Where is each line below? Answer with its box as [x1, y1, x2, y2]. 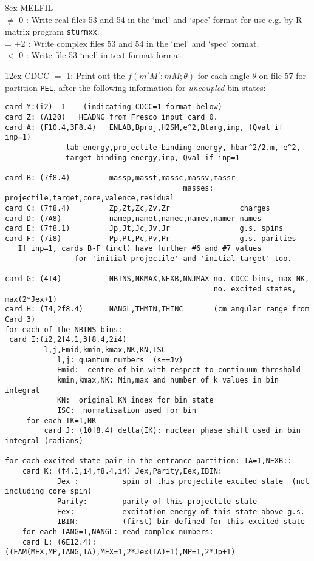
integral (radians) [5, 436, 83, 445]
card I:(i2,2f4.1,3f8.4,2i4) [9, 335, 127, 344]
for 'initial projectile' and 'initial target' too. [74, 254, 292, 263]
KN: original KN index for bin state [56, 396, 214, 405]
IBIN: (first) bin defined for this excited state [56, 517, 305, 526]
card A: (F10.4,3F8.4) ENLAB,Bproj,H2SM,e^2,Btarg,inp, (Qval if [5, 123, 284, 132]
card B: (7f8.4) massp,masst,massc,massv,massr [5, 173, 236, 182]
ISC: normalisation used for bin [56, 406, 196, 415]
